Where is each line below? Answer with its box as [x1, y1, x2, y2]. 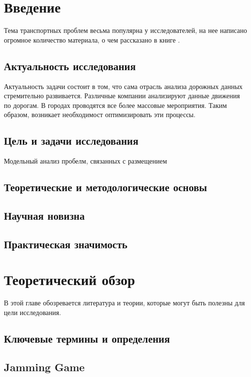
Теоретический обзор [4, 270, 135, 289]
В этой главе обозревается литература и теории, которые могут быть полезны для [4, 298, 245, 308]
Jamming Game [4, 359, 85, 374]
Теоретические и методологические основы [4, 180, 207, 195]
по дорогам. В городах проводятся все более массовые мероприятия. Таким [4, 100, 227, 110]
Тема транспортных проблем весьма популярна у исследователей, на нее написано [4, 25, 247, 35]
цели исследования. [4, 307, 61, 317]
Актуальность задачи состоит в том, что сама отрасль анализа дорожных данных [4, 81, 243, 91]
